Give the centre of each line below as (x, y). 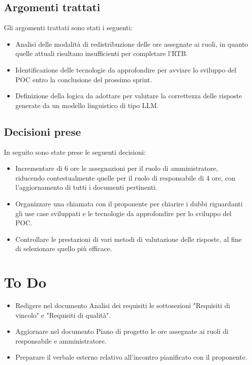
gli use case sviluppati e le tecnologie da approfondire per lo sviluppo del (123, 213)
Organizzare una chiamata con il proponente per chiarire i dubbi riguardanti (129, 203)
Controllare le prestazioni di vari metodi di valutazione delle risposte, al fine (128, 239)
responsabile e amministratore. (61, 340)
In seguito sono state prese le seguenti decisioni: (75, 152)
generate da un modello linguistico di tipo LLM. (87, 105)
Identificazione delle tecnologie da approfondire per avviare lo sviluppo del (126, 69)
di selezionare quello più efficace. (64, 248)
